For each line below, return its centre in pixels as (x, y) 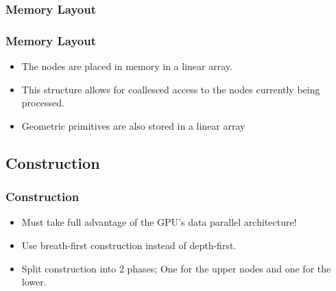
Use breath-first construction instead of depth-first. (129, 245)
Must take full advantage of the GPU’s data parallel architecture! (159, 222)
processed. (43, 103)
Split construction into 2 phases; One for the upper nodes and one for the (176, 268)
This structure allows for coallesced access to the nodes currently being (171, 89)
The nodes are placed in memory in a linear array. (127, 66)
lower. (34, 282)
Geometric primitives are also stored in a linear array (133, 125)
